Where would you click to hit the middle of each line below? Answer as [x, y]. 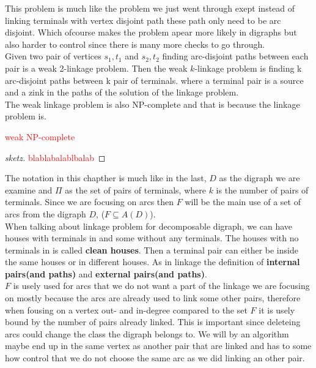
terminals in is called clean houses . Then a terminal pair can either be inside [152, 250]
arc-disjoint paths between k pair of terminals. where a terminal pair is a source [154, 80]
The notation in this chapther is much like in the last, [106, 178]
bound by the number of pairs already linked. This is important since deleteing [153, 322]
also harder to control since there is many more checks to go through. [135, 44]
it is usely [277, 310]
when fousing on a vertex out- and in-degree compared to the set [126, 310]
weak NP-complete [40, 136]
